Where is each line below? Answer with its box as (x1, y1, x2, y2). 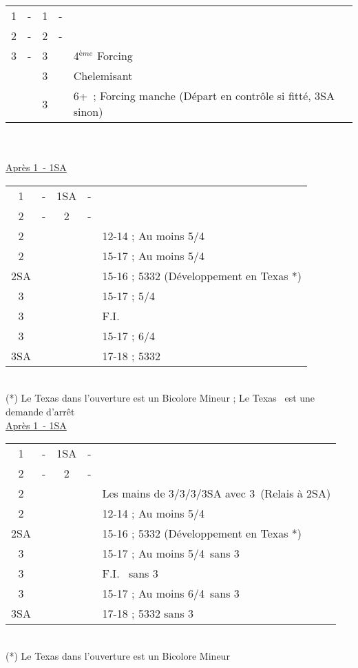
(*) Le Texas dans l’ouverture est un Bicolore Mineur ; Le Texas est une (6, 391, 315, 405)
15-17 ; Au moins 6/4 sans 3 (102, 585, 240, 602)
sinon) (73, 104, 103, 119)
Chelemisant (73, 68, 133, 83)
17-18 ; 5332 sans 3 (102, 605, 194, 622)
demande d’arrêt (6, 404, 75, 418)
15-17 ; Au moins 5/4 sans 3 (102, 545, 240, 562)
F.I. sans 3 (102, 565, 158, 582)
